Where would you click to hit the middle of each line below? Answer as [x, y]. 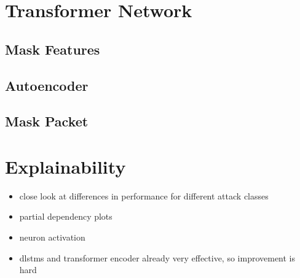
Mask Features [53, 49]
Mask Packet [47, 121]
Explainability [65, 166]
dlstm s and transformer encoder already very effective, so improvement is [157, 257]
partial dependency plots [66, 216]
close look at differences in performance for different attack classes [144, 195]
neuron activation [52, 237]
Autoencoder [47, 85]
